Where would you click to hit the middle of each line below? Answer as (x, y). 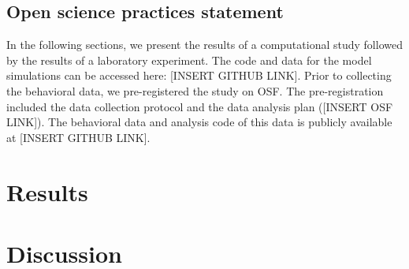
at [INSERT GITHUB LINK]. (78, 137)
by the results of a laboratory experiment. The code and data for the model (189, 60)
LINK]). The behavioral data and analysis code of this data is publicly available (199, 122)
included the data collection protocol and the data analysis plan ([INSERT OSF (200, 106)
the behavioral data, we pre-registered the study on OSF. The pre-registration (195, 90)
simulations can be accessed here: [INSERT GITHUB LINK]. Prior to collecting (199, 75)
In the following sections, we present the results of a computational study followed (204, 45)
